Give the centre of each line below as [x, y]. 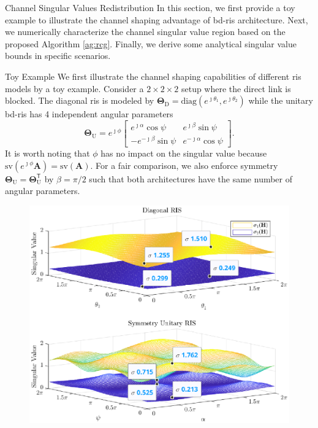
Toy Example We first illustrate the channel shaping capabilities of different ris [153, 76]
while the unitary [281, 100]
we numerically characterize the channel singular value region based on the [145, 32]
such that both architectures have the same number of [191, 178]
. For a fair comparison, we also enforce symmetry [184, 165]
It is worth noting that [47, 153]
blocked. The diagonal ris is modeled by [80, 100]
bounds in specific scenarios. [58, 56]
